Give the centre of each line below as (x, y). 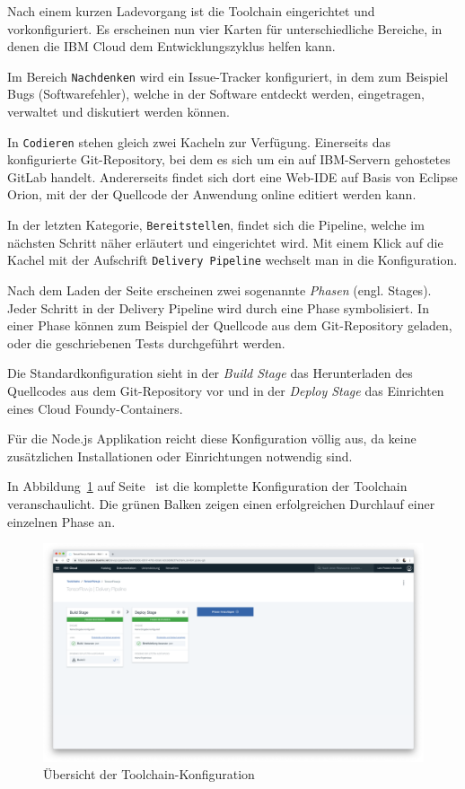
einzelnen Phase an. (61, 521)
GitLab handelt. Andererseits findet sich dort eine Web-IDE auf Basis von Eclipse (232, 176)
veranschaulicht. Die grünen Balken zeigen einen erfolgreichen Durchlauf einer (221, 503)
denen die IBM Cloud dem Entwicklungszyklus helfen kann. (171, 46)
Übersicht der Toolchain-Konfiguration (149, 774)
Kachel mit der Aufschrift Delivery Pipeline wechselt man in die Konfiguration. (232, 260)
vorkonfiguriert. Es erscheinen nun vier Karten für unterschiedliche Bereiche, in (225, 28)
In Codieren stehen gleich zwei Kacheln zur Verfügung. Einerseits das (199, 141)
